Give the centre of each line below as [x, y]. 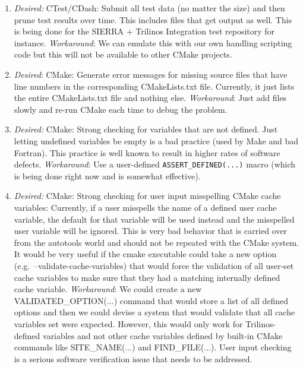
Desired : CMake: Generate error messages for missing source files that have [151, 74]
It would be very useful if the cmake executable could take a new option [145, 254]
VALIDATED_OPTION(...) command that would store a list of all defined [151, 300]
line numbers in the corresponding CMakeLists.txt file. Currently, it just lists [154, 86]
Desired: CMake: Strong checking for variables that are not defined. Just [146, 129]
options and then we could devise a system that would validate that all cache [154, 312]
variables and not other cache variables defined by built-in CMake [163, 335]
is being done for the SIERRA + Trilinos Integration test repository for [144, 31]
